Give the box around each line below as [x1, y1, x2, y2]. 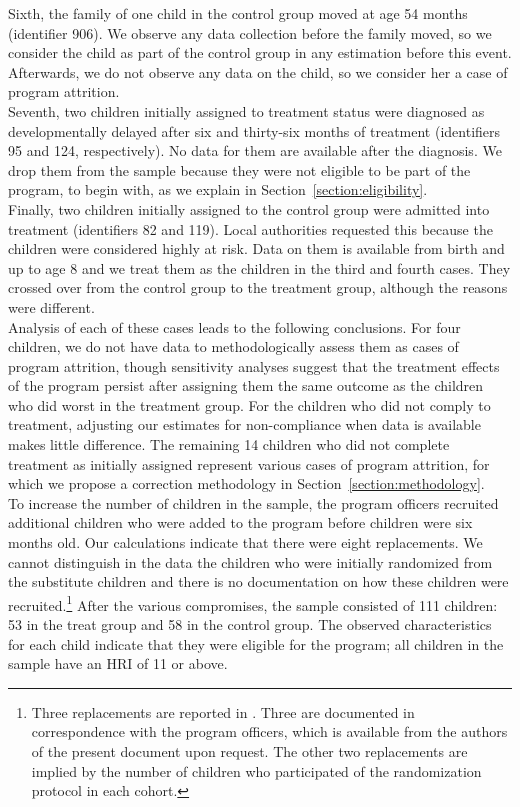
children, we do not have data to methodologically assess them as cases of [8, 336, 459, 357]
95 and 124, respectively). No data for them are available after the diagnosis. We [8, 140, 502, 161]
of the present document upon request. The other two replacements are [31, 741, 468, 762]
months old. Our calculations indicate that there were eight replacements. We [8, 532, 483, 553]
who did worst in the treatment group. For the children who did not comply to [8, 394, 491, 415]
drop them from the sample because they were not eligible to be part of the [8, 159, 471, 180]
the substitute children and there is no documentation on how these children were [8, 571, 509, 592]
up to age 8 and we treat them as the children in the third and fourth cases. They [8, 257, 511, 278]
